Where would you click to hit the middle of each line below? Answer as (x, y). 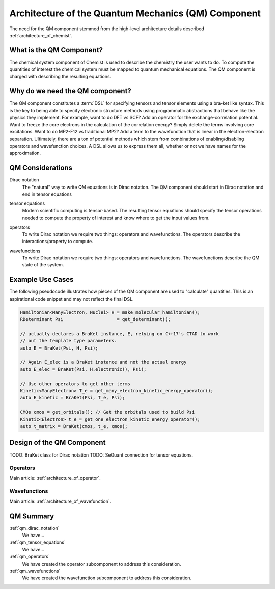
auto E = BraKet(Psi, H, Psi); (59, 348)
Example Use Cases (42, 279)
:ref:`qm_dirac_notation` (34, 528)
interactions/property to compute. (58, 242)
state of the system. (43, 265)
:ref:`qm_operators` (30, 557)
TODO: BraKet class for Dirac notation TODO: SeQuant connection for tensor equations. (101, 455)
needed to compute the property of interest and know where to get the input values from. (116, 218)
